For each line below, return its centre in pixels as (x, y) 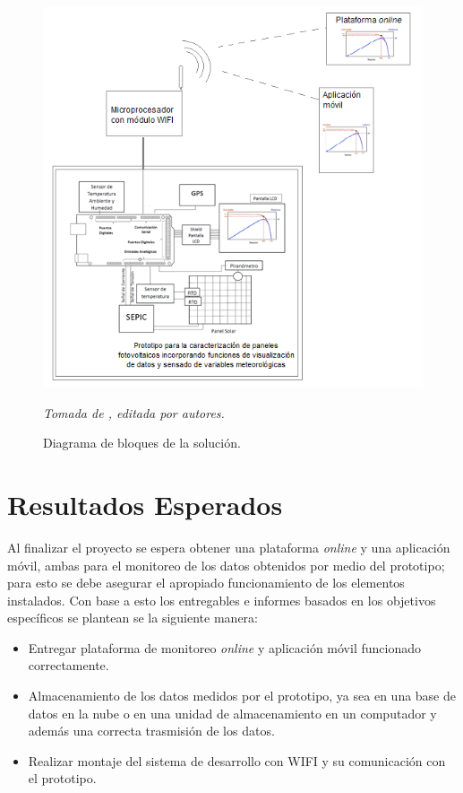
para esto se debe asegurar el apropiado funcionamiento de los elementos (206, 583)
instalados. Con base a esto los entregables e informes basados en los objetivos (222, 600)
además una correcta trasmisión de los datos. (151, 731)
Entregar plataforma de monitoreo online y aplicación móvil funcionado (224, 647)
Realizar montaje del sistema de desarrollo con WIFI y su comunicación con (237, 760)
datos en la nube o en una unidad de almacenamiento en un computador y (232, 713)
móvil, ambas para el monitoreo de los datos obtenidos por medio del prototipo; (226, 565)
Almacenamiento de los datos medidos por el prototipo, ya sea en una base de (242, 696)
